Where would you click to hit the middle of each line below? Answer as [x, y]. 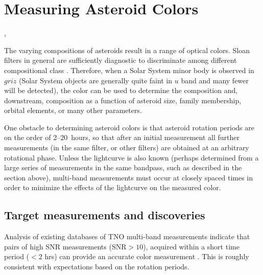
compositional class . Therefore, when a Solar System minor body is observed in [129, 70]
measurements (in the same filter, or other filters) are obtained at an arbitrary [127, 147]
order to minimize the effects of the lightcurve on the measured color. [113, 187]
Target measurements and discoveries [105, 215]
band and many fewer [215, 80]
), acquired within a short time [191, 246]
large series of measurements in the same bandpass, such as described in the [123, 167]
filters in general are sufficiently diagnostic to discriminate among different [121, 60]
